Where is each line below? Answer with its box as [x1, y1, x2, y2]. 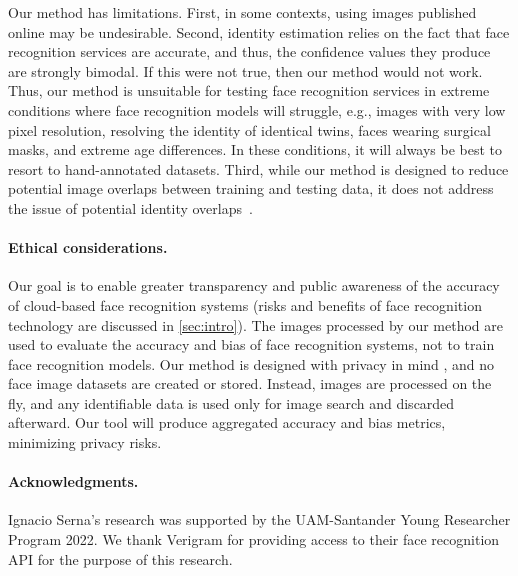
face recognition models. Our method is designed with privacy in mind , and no [8, 353, 495, 374]
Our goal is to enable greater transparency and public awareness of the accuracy [8, 275, 500, 296]
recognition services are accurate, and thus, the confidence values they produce [8, 41, 491, 62]
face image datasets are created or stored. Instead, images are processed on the [8, 373, 492, 394]
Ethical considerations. [8, 237, 168, 258]
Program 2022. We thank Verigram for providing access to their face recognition [8, 529, 500, 550]
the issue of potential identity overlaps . [8, 197, 253, 218]
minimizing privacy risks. [8, 432, 162, 453]
